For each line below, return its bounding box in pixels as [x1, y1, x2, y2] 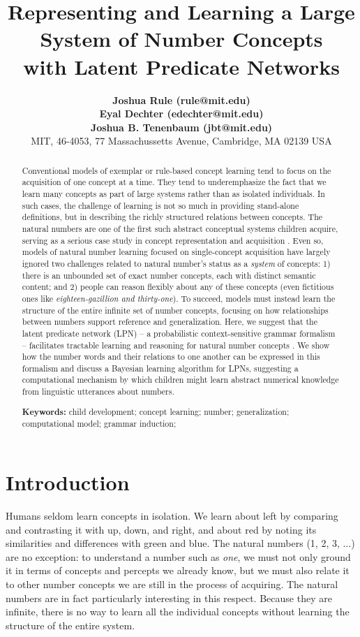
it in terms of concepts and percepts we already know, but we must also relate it [6, 563, 350, 578]
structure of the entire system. [6, 617, 135, 632]
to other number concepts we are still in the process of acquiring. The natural [6, 576, 338, 591]
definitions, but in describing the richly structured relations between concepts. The [22, 211, 323, 223]
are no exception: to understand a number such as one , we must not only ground [6, 549, 351, 564]
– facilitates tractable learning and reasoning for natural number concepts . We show [22, 339, 330, 351]
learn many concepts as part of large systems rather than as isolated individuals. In [22, 187, 325, 199]
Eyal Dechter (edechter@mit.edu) [99, 106, 264, 121]
